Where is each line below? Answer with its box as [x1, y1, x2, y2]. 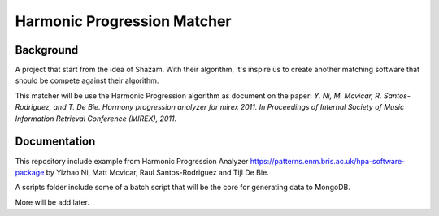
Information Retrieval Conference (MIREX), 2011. [15, 114, 177, 123]
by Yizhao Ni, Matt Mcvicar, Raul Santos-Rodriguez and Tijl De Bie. [46, 167, 270, 177]
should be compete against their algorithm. [15, 76, 159, 85]
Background [15, 43, 79, 57]
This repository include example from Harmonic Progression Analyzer [15, 156, 249, 166]
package [15, 167, 45, 177]
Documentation [15, 135, 96, 149]
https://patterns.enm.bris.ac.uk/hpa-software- [250, 156, 406, 166]
